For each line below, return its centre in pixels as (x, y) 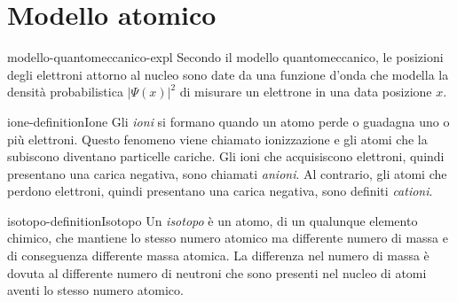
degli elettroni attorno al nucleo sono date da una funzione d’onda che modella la (228, 74)
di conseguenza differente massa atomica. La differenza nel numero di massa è (218, 256)
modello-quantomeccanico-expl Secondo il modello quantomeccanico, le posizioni (225, 57)
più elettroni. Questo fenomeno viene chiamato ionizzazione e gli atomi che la (217, 139)
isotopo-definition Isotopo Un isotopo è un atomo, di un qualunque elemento (213, 220)
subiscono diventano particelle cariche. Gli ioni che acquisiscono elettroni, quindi (226, 156)
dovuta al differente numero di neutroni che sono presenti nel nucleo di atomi (217, 272)
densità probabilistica (65, 92)
